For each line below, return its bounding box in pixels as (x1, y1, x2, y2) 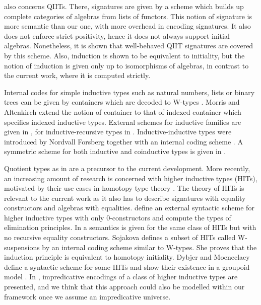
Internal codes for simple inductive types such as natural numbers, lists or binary (4, 87, 255, 97)
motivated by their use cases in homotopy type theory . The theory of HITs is (4, 183, 244, 193)
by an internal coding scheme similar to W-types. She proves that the (42, 242, 257, 252)
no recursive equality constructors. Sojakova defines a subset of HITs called (4, 232, 236, 243)
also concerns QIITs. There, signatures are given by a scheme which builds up (4, 1, 244, 11)
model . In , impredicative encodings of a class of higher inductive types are (4, 271, 238, 282)
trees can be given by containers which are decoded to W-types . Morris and (4, 97, 240, 107)
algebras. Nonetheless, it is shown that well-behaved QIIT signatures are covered (4, 40, 253, 51)
